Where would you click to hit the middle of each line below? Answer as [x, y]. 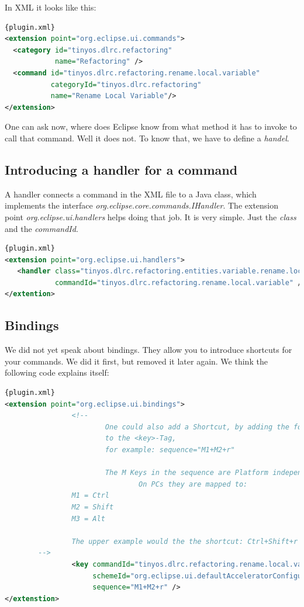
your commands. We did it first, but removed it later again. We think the [136, 361]
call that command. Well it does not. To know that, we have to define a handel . [147, 138]
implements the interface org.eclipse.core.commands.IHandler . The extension [142, 205]
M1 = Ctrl [90, 496]
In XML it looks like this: [51, 7]
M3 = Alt [88, 518]
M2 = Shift [93, 507]
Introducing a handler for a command [121, 169]
